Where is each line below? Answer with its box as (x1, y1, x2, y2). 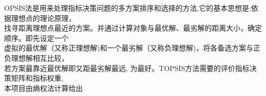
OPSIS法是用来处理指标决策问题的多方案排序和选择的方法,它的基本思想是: (4, 3, 251, 13)
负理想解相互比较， (4, 52, 69, 63)
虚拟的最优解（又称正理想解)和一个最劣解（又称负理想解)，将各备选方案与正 (4, 42, 260, 53)
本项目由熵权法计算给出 (4, 82, 83, 93)
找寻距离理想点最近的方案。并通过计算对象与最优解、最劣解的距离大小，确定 (4, 22, 262, 33)
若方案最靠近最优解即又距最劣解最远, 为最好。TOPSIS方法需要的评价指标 (4, 62, 250, 73)
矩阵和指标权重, (11, 73, 63, 83)
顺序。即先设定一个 (4, 32, 69, 43)
